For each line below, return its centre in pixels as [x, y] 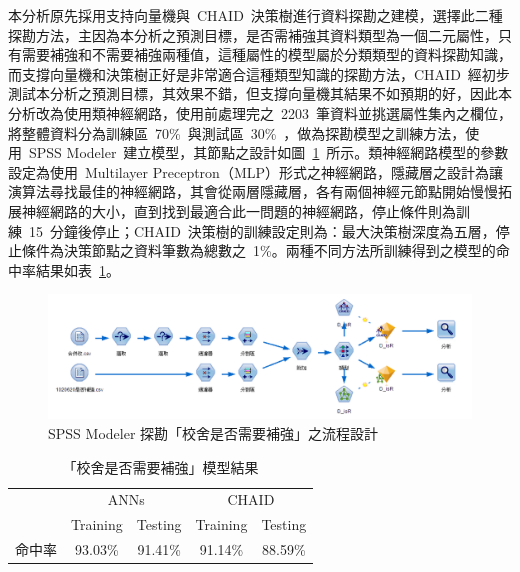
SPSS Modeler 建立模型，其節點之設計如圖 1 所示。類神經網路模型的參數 [268, 152]
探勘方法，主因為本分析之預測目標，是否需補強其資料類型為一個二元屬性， [253, 34]
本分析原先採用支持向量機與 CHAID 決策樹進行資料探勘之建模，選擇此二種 [255, 15]
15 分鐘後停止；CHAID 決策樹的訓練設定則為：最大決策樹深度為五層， [262, 230]
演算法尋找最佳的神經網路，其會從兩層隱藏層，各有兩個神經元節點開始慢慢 [253, 191]
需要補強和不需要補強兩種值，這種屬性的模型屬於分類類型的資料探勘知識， [266, 54]
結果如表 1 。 [77, 269]
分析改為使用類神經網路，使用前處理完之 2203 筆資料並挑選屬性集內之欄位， [260, 112]
